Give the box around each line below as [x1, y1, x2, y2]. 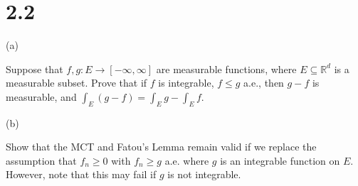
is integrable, [158, 75, 214, 90]
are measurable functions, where [156, 61, 297, 76]
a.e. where [164, 153, 209, 168]
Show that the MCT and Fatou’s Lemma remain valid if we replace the [6, 139, 317, 154]
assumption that [6, 153, 77, 168]
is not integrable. [167, 167, 241, 182]
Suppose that [6, 61, 63, 76]
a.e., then [243, 75, 284, 90]
